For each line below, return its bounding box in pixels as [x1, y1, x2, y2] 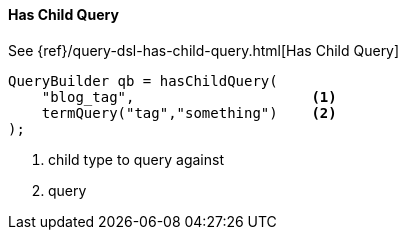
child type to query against [48, 150, 224, 168]
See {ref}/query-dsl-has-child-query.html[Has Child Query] [8, 41, 400, 59]
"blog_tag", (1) [41, 88, 337, 105]
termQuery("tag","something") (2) [41, 104, 337, 121]
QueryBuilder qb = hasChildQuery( [8, 72, 278, 89]
